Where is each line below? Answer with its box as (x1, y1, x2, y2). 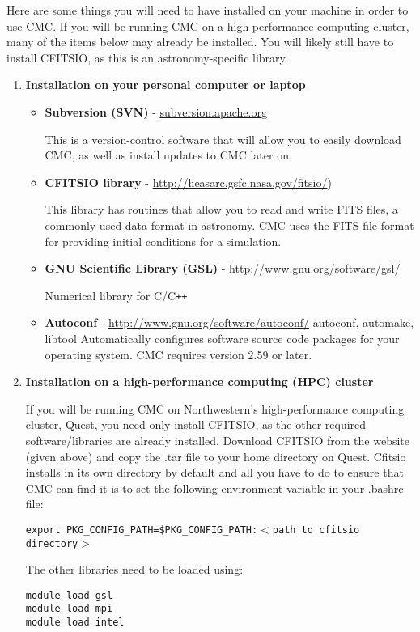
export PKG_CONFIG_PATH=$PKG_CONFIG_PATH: (25, 524, 258, 536)
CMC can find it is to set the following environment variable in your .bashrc (25, 479, 404, 496)
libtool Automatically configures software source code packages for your (45, 329, 400, 346)
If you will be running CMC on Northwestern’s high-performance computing (25, 400, 405, 417)
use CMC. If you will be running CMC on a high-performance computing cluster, (6, 17, 409, 34)
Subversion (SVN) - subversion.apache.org (45, 103, 267, 120)
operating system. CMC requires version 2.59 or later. (45, 346, 312, 363)
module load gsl (25, 589, 113, 601)
